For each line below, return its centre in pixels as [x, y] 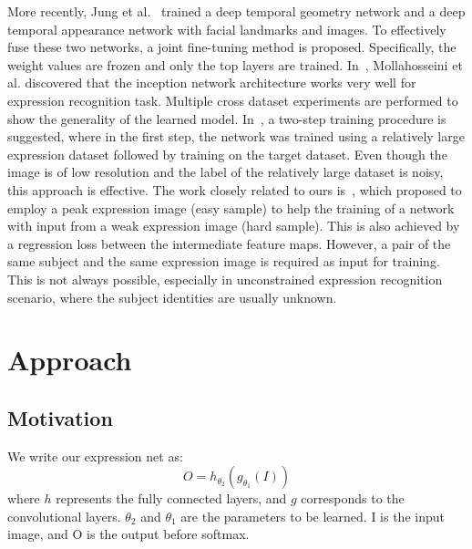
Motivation [60, 417]
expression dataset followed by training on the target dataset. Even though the [227, 154]
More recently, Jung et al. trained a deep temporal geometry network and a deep [236, 11]
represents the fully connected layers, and [171, 498]
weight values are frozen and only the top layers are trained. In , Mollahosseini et [235, 64]
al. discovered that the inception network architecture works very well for [212, 83]
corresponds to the [353, 498]
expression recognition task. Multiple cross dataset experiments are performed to [233, 100]
